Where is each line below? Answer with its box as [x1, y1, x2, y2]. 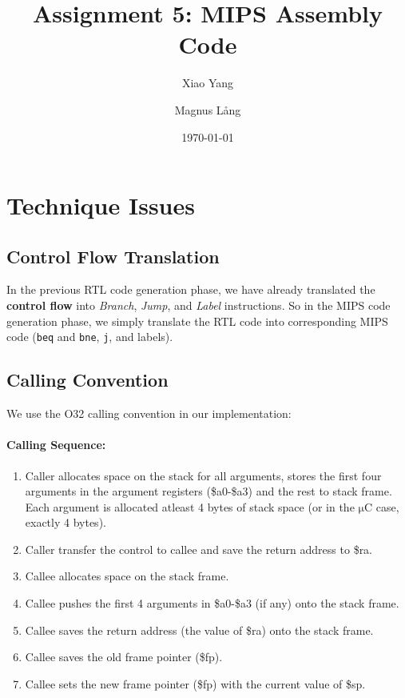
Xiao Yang [181, 74, 234, 91]
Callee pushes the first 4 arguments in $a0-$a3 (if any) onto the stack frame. [25, 595, 399, 612]
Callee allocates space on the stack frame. [25, 568, 229, 584]
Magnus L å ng [174, 101, 241, 118]
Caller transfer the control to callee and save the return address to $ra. [25, 540, 373, 557]
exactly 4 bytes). [25, 514, 106, 531]
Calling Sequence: [6, 436, 106, 453]
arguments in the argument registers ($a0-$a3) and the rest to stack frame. [25, 483, 392, 499]
